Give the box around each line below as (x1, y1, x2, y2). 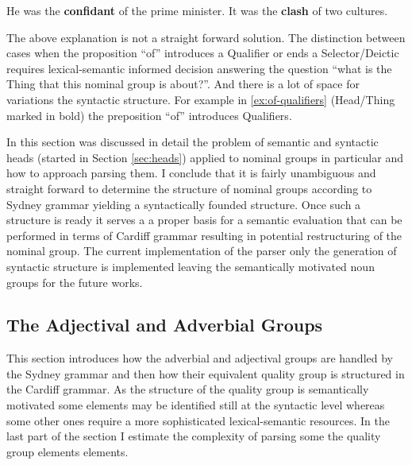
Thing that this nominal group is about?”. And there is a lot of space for (6, 76, 360, 92)
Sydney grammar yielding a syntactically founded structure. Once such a (6, 196, 361, 212)
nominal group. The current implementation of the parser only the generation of (6, 242, 397, 259)
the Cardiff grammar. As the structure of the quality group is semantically (6, 381, 369, 397)
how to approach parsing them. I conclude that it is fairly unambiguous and (6, 165, 376, 181)
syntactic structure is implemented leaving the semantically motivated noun (6, 258, 375, 274)
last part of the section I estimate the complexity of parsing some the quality (6, 428, 381, 444)
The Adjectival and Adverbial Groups (6, 312, 323, 337)
